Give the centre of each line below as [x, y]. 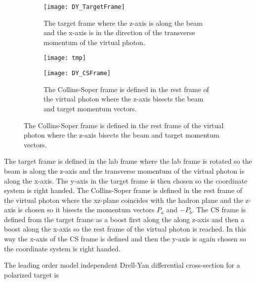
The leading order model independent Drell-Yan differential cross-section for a [122, 265]
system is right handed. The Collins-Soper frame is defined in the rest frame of [123, 190]
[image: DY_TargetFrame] [84, 7]
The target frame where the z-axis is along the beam [123, 23]
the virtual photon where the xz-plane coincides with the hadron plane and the [124, 200]
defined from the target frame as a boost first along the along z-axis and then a [124, 219]
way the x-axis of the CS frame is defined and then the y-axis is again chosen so [125, 239]
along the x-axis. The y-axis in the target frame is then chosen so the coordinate [126, 180]
